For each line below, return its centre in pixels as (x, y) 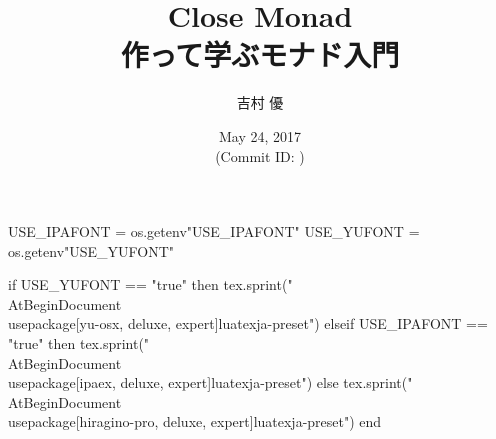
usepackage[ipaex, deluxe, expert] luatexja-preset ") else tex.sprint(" (210, 382)
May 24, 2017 (260, 135)
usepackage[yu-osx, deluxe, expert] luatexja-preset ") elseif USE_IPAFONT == (248, 323)
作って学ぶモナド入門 (260, 54)
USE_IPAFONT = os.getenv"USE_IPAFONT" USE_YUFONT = (214, 231)
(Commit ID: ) (260, 155)
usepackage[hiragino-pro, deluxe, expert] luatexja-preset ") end (195, 421)
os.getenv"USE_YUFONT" (91, 250)
